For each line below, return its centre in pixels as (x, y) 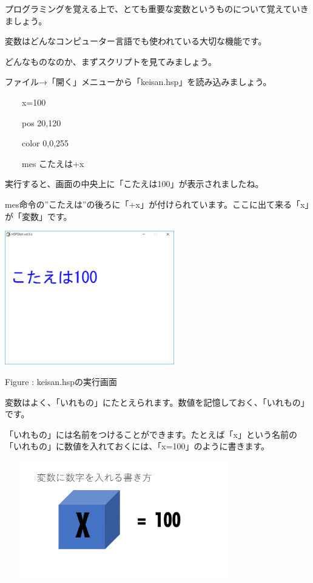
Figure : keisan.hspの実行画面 (61, 382)
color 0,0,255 (45, 143)
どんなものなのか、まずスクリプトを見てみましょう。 (111, 61)
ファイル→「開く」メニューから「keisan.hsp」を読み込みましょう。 (138, 82)
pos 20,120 (41, 122)
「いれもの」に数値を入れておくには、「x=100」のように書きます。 (137, 446)
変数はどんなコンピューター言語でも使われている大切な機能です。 (136, 41)
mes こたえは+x (53, 163)
